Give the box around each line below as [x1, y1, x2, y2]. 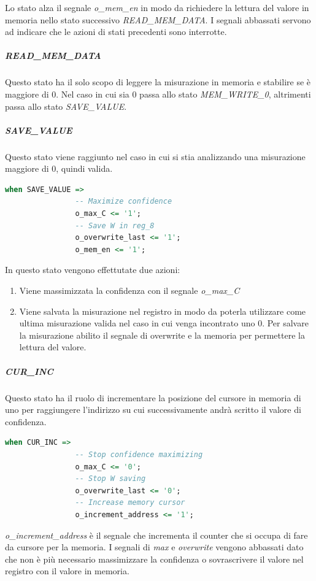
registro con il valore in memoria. [5, 564, 129, 577]
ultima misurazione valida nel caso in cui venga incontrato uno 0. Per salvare [19, 317, 309, 329]
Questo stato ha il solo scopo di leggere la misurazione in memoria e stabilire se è [5, 75, 311, 88]
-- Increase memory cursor [75, 498, 185, 507]
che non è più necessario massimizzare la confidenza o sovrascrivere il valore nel [5, 552, 304, 565]
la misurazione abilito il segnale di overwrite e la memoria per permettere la [19, 328, 305, 341]
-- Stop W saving [75, 474, 146, 483]
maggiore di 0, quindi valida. [5, 162, 113, 175]
